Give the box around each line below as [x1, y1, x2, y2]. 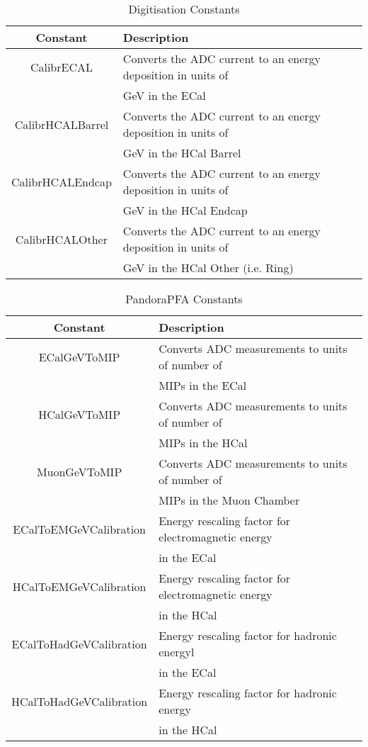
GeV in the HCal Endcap [122, 202, 248, 218]
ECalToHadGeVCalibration [11, 635, 147, 652]
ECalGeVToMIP [38, 348, 120, 365]
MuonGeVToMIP [36, 463, 122, 480]
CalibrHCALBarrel [14, 116, 109, 133]
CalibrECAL [30, 58, 93, 75]
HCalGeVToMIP [38, 405, 121, 422]
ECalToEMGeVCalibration [13, 520, 146, 537]
